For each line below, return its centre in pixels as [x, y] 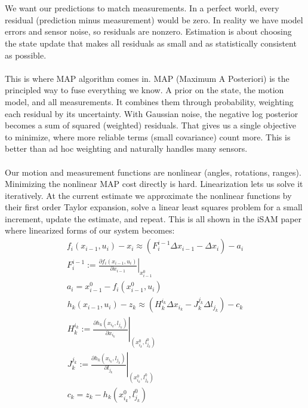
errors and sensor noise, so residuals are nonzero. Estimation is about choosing [148, 31]
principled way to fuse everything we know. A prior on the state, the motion [144, 90]
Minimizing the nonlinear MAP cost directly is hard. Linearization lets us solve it [154, 184]
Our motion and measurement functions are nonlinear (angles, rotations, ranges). [153, 172]
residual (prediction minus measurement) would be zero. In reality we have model [154, 19]
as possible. [26, 55]
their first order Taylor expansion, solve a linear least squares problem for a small [154, 207]
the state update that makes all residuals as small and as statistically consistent [151, 43]
